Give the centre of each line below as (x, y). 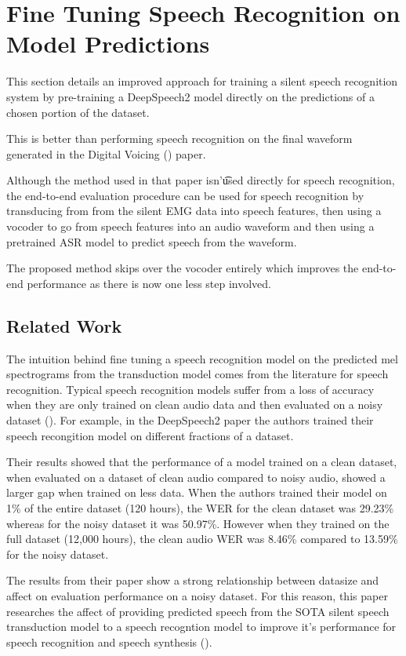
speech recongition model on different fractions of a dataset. (150, 435)
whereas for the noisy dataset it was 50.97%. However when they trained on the (198, 523)
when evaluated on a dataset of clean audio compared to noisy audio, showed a (196, 477)
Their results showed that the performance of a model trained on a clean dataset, (202, 462)
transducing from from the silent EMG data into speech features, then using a (194, 211)
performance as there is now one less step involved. (149, 283)
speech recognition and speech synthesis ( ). (109, 641)
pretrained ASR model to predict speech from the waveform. (152, 241)
